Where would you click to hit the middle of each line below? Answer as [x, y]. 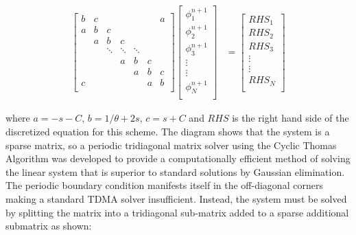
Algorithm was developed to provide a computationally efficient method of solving [178, 158]
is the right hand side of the [290, 118]
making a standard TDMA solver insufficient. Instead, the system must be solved [176, 199]
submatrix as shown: [49, 226]
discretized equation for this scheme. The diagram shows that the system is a [168, 132]
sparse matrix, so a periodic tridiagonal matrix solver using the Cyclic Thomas [171, 145]
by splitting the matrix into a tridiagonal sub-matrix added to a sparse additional [177, 212]
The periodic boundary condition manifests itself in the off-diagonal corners [164, 185]
